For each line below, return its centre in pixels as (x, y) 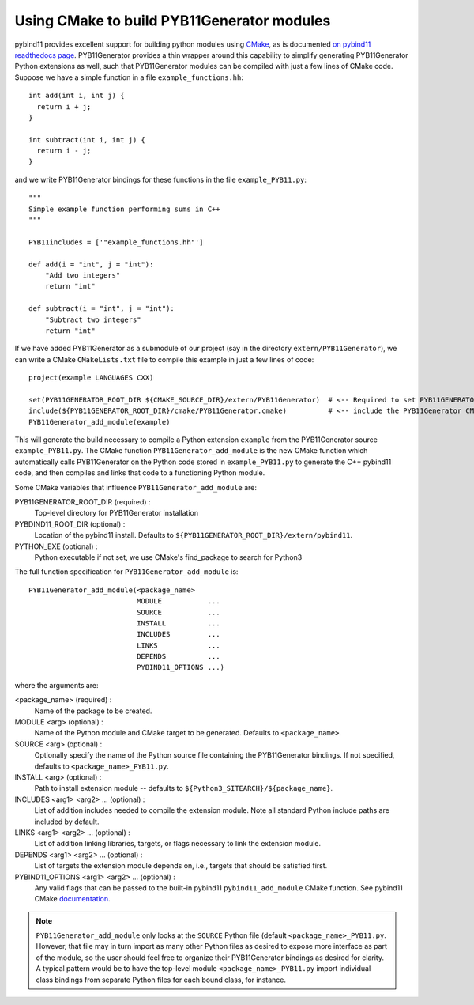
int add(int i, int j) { (77, 96)
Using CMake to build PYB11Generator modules (173, 21)
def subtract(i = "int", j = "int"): (102, 309)
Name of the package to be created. (93, 711)
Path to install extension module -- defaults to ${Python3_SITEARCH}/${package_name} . (184, 788)
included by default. (67, 822)
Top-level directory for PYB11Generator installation (117, 513)
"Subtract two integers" (93, 319)
